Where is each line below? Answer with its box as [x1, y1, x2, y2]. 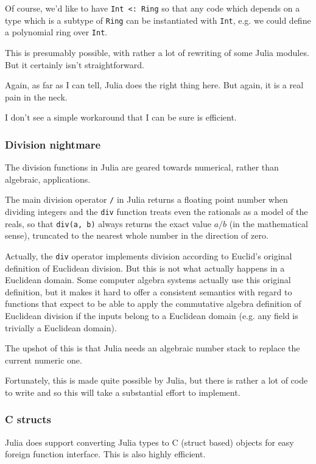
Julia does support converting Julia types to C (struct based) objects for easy [5, 435, 294, 448]
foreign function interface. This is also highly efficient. [5, 448, 206, 460]
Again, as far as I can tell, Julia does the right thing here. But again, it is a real [5, 79, 304, 91]
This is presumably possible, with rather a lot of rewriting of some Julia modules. [5, 46, 309, 58]
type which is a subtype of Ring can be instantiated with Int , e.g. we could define [5, 13, 311, 26]
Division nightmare [5, 136, 101, 152]
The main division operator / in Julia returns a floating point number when [5, 193, 288, 206]
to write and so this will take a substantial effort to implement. [5, 385, 241, 398]
